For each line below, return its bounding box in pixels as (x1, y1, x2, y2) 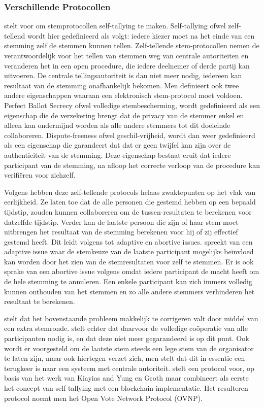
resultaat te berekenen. (4, 296, 75, 307)
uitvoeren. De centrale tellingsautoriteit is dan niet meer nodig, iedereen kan (4, 70, 242, 81)
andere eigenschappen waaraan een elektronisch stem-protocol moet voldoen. (4, 90, 243, 100)
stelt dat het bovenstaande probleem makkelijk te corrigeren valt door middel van (4, 313, 258, 323)
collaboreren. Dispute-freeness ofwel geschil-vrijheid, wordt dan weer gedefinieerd (4, 129, 255, 140)
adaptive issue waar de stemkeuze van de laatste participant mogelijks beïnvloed (4, 246, 254, 257)
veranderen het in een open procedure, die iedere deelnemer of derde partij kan (4, 60, 250, 71)
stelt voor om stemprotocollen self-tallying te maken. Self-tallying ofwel (4, 20, 226, 31)
